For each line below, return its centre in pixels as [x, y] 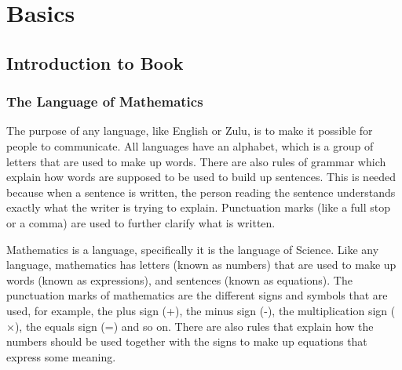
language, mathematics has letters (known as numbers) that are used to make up [201, 265]
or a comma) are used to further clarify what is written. [141, 222]
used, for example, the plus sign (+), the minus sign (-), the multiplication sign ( [201, 310]
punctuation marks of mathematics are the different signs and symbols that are [197, 295]
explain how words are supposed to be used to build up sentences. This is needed [201, 177]
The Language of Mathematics [105, 102]
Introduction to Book [95, 62]
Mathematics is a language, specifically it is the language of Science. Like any [193, 249]
